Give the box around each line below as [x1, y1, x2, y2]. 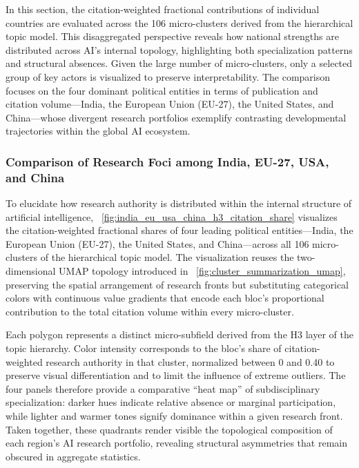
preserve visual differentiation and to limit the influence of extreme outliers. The [6, 368, 346, 382]
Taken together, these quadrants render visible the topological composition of [6, 422, 333, 436]
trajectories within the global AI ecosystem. [6, 124, 191, 138]
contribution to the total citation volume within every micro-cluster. [6, 304, 294, 318]
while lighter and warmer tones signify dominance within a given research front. [6, 408, 343, 422]
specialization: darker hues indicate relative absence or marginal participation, [6, 395, 336, 409]
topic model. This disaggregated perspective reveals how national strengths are [6, 29, 339, 43]
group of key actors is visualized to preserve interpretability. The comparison [6, 69, 331, 84]
